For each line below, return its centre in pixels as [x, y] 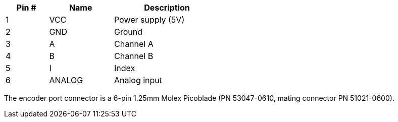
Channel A [134, 44]
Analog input [138, 80]
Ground [128, 32]
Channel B [134, 56]
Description [167, 8]
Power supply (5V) [149, 20]
